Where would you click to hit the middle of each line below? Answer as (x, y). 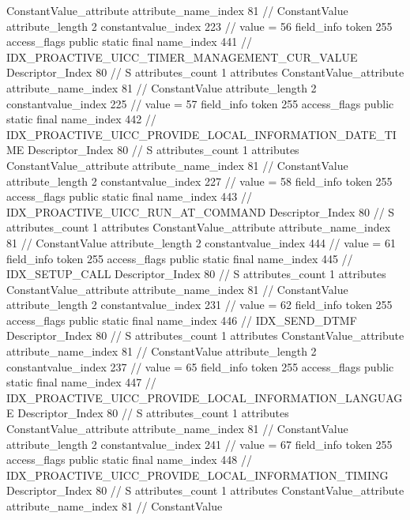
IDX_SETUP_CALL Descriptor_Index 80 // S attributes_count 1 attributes (196, 274)
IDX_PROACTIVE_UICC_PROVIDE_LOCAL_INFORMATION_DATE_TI (201, 134)
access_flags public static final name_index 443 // (130, 196)
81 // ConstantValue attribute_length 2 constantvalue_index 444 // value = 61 (201, 242)
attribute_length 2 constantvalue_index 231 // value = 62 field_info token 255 (199, 305)
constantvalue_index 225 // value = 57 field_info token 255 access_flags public (200, 103)
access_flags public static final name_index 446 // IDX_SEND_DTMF (182, 320)
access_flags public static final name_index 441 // (130, 41)
